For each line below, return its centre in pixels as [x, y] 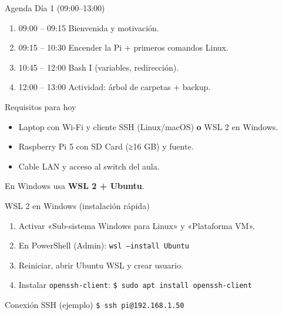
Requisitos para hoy [41, 106]
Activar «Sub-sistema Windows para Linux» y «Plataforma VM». [137, 225]
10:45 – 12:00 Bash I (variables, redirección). [99, 67]
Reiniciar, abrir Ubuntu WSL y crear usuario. [101, 265]
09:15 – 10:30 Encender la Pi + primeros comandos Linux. [123, 47]
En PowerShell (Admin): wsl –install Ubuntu [104, 245]
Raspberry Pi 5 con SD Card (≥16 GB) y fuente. [106, 146]
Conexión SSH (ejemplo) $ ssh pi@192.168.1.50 [95, 305]
